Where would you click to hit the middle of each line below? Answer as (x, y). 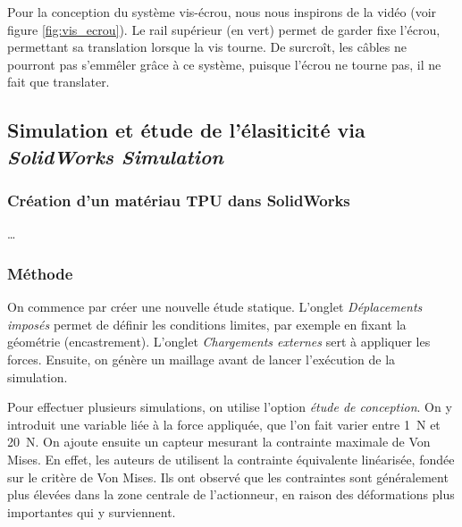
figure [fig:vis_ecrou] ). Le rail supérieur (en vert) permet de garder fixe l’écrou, (224, 29)
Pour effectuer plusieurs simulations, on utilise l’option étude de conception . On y (230, 407)
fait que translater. (59, 82)
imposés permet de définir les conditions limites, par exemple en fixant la (207, 324)
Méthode (40, 273)
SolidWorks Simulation (116, 156)
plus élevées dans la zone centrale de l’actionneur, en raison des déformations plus (231, 494)
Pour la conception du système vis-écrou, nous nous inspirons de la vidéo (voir (222, 12)
